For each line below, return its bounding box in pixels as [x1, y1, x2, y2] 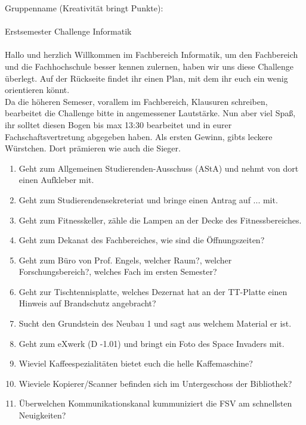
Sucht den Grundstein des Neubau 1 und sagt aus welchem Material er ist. [18, 317, 292, 330]
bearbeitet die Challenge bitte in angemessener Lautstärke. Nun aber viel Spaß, [5, 107, 296, 119]
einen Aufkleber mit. [18, 173, 94, 186]
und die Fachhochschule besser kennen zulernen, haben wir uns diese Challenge [5, 60, 294, 72]
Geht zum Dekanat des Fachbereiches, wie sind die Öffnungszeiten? [18, 234, 265, 246]
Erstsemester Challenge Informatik [5, 25, 132, 38]
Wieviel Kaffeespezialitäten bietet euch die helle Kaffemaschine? [18, 357, 253, 370]
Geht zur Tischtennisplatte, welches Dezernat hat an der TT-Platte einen [18, 285, 288, 297]
